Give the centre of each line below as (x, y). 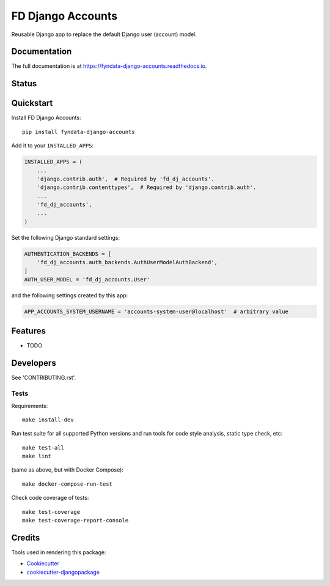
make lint (37, 456)
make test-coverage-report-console (75, 521)
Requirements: (30, 406)
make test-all (43, 447)
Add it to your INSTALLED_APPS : (53, 146)
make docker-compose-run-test (68, 484)
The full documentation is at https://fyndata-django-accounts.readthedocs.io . (109, 66)
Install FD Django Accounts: (46, 118)
